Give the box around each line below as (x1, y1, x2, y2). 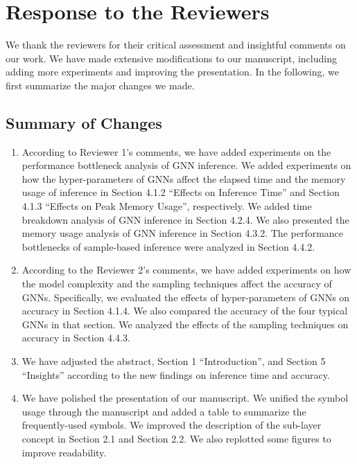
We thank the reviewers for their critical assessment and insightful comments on (6, 37, 346, 52)
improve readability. (21, 445, 107, 459)
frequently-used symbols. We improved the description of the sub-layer (21, 418, 322, 432)
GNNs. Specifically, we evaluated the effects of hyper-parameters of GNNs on (21, 289, 350, 304)
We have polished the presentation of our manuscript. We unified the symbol (21, 391, 349, 405)
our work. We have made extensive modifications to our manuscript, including (6, 51, 337, 65)
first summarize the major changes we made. (6, 78, 195, 92)
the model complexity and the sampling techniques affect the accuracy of (21, 276, 332, 291)
